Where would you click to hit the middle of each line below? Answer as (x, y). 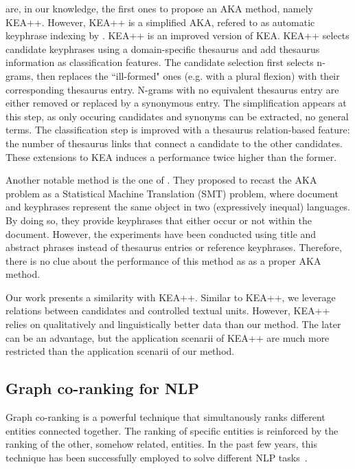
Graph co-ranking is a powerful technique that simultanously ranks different (165, 417)
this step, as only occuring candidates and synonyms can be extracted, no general (177, 116)
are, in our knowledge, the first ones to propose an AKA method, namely (159, 8)
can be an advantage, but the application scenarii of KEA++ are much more (168, 337)
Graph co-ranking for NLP (102, 388)
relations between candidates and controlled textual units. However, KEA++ (168, 310)
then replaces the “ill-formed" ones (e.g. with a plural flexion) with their (188, 75)
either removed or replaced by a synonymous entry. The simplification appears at (176, 103)
